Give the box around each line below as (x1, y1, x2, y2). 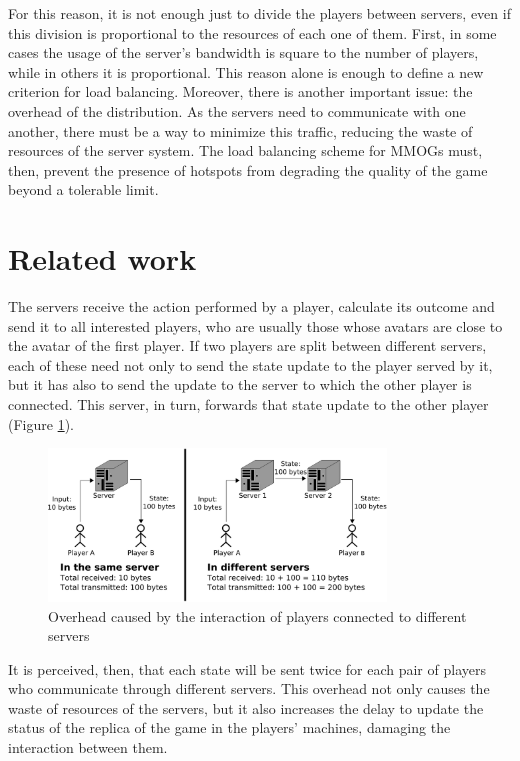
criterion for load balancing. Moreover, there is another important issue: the (8, 81, 473, 102)
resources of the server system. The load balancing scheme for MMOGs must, (8, 140, 483, 161)
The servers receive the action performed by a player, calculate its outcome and (8, 296, 495, 317)
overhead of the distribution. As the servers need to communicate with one (8, 100, 466, 121)
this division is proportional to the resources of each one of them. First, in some (8, 22, 497, 43)
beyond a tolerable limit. (8, 179, 159, 200)
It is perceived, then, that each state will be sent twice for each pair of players (8, 658, 486, 679)
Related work (8, 238, 197, 279)
